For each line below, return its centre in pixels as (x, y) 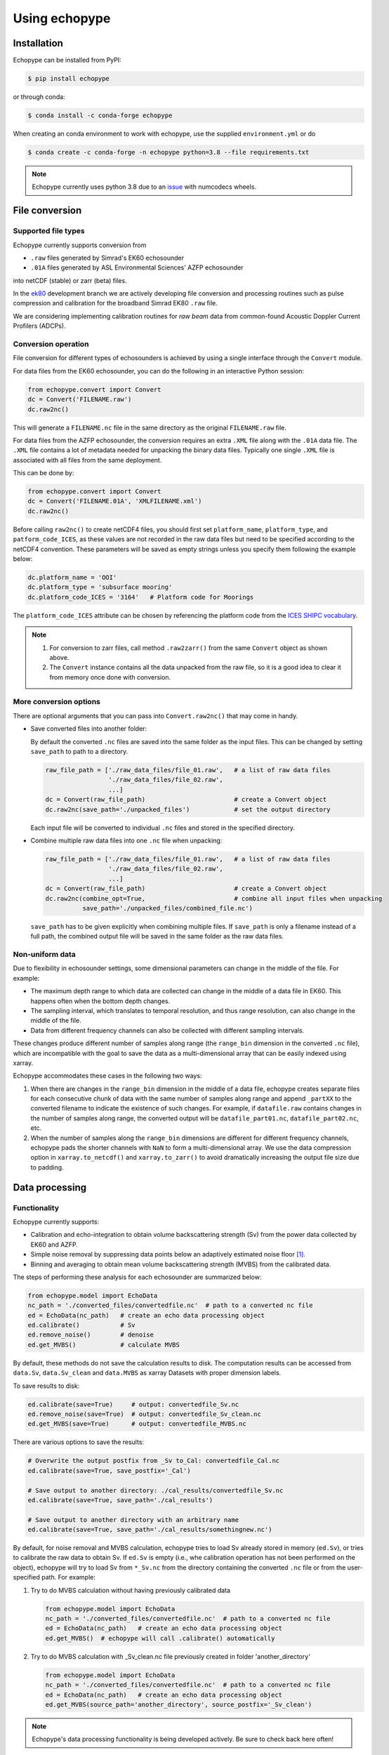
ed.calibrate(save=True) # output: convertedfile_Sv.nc (133, 1404)
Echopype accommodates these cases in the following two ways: (107, 1076)
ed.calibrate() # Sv (82, 1325)
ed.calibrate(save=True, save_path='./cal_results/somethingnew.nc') (150, 1530)
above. (59, 657)
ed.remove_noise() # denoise (91, 1335)
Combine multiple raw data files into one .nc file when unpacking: (126, 840)
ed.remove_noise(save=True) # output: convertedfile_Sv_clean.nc (144, 1414)
